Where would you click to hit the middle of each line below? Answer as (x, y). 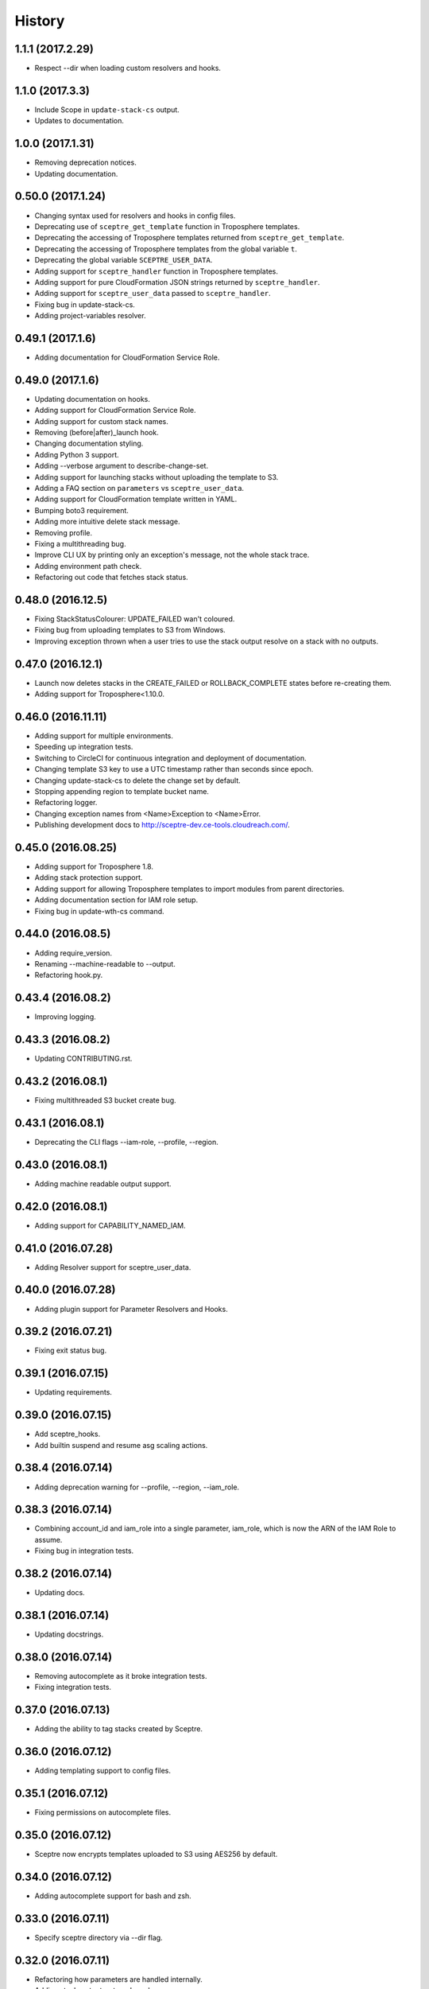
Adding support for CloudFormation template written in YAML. (136, 499)
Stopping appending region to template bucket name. (122, 791)
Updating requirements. (73, 1392)
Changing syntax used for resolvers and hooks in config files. (135, 216)
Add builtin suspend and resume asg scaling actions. (121, 1445)
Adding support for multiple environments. (104, 736)
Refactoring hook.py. (69, 975)
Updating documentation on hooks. (92, 399)
